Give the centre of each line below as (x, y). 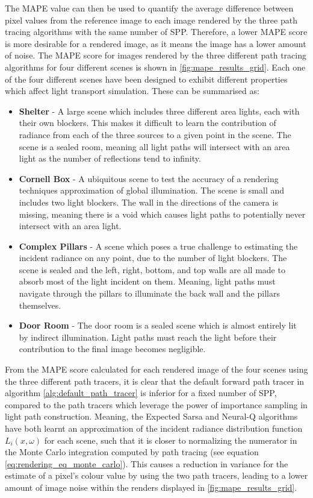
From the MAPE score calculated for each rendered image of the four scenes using (156, 369)
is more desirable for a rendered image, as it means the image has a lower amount (156, 43)
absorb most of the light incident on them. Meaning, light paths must (147, 281)
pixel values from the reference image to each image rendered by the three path (151, 20)
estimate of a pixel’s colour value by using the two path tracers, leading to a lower (156, 475)
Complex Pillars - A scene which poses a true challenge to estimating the (158, 246)
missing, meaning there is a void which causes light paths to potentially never (162, 214)
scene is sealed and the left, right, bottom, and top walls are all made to (152, 269)
